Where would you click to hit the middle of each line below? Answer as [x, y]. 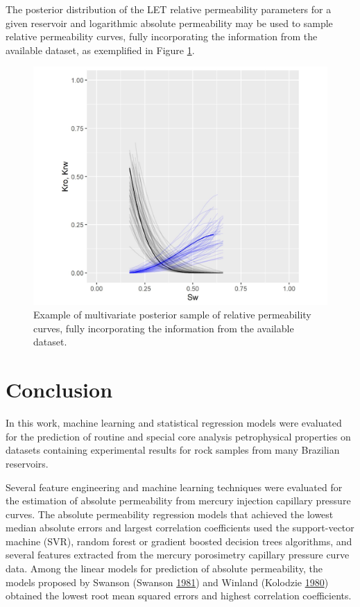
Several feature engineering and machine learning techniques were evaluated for [174, 487]
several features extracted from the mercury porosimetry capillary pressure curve [178, 555]
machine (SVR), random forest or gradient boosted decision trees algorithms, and [179, 541]
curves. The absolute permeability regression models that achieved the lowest [170, 514]
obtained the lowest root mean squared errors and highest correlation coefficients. [179, 596]
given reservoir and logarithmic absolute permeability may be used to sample [169, 23]
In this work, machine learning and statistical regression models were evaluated [174, 423]
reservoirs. [27, 463]
